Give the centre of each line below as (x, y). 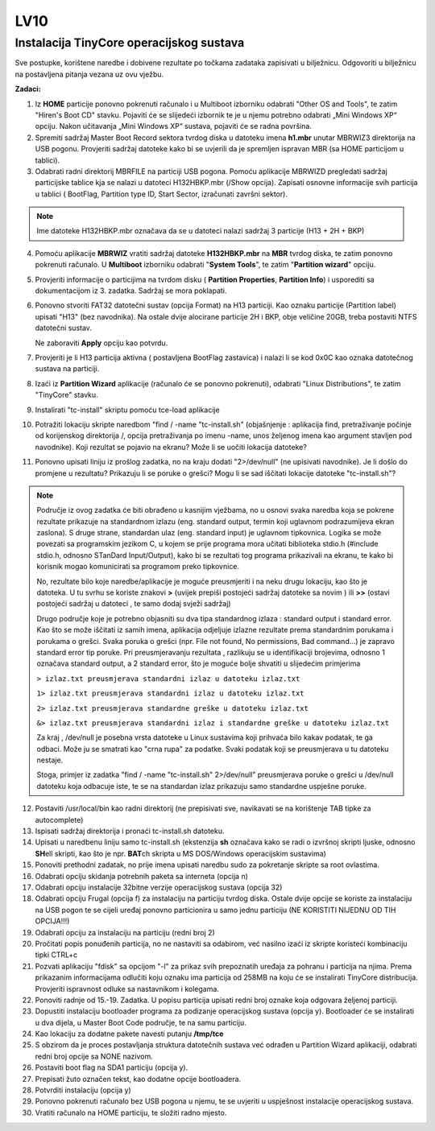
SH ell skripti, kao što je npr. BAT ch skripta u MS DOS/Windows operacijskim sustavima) (180, 853)
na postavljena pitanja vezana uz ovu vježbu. (89, 74)
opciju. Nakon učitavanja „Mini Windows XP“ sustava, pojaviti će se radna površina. (173, 126)
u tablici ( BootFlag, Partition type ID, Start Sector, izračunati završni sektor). (161, 194)
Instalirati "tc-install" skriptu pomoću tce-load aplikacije (128, 410)
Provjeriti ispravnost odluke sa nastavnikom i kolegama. (127, 989)
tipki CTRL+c (56, 955)
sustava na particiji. (67, 369)
